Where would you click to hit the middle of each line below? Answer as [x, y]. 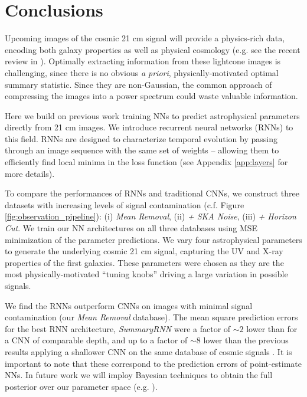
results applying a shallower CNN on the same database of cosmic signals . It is [148, 351]
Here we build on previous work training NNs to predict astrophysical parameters [152, 115]
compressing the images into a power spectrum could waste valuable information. [151, 96]
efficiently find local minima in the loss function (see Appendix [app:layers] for [146, 162]
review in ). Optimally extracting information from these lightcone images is [143, 61]
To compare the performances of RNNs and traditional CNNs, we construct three [152, 193]
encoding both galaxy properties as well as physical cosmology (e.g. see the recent [153, 49]
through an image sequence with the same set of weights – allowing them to [142, 150]
